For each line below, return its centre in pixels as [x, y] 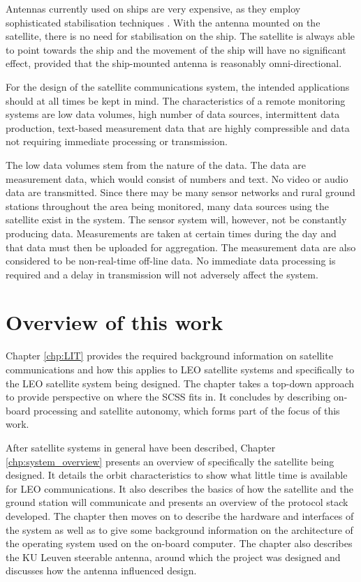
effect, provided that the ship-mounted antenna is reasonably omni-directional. [174, 63]
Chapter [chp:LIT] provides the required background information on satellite [169, 356]
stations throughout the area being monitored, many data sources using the [167, 206]
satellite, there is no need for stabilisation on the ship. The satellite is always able [180, 36]
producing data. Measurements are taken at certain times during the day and [171, 233]
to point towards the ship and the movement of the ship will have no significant [176, 49]
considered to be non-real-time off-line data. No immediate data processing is [171, 261]
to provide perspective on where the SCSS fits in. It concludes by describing [168, 397]
